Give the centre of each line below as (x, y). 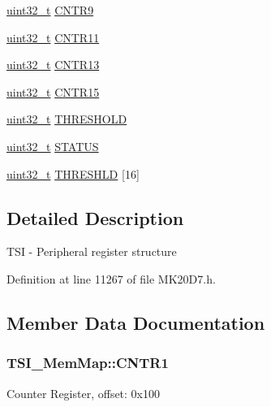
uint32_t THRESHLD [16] (73, 173)
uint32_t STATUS (53, 146)
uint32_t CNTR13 (53, 65)
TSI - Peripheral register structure (92, 251)
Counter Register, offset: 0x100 (84, 393)
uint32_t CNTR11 (53, 37)
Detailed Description (95, 217)
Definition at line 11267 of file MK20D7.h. (111, 278)
